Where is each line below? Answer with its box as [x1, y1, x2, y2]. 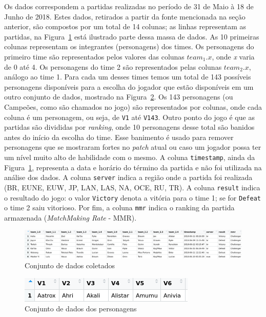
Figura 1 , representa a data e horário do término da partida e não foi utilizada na [4, 162, 262, 172]
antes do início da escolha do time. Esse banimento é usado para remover [4, 131, 234, 142]
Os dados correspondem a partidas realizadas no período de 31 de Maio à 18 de [4, 1, 254, 11]
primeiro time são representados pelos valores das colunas [4, 51, 185, 62]
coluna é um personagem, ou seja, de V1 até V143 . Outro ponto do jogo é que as [4, 111, 255, 122]
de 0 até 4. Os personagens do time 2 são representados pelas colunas [4, 61, 222, 72]
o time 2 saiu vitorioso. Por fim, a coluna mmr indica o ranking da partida [4, 202, 235, 213]
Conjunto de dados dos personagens [25, 303, 137, 314]
